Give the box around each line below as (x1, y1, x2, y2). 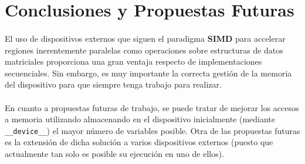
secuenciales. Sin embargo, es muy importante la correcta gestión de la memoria (5, 66, 292, 79)
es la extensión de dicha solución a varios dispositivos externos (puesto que (5, 136, 273, 148)
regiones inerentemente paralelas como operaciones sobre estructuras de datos (5, 43, 283, 56)
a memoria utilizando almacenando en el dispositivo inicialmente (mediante (5, 113, 276, 125)
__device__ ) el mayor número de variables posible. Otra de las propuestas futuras (5, 124, 300, 136)
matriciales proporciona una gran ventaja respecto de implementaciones (5, 55, 262, 68)
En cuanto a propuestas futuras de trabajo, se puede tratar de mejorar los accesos (5, 101, 299, 113)
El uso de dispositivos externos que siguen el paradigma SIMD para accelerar (5, 32, 286, 44)
